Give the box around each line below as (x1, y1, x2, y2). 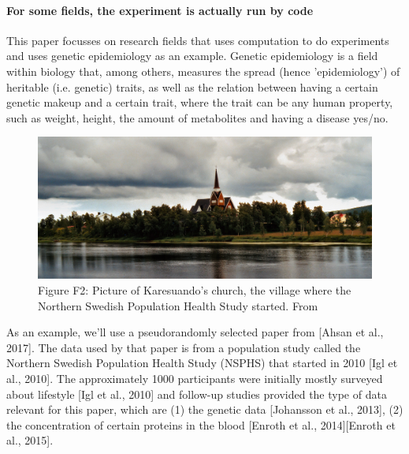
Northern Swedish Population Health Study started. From (38, 297, 318, 313)
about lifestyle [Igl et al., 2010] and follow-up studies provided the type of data (6, 385, 387, 402)
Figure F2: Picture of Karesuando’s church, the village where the (38, 282, 351, 298)
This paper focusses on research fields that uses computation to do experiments (6, 32, 389, 48)
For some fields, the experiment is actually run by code (6, 2, 314, 18)
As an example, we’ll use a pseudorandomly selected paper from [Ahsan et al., (6, 324, 384, 340)
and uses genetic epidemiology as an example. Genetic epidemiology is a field (6, 47, 378, 64)
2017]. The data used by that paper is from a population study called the (6, 339, 361, 355)
